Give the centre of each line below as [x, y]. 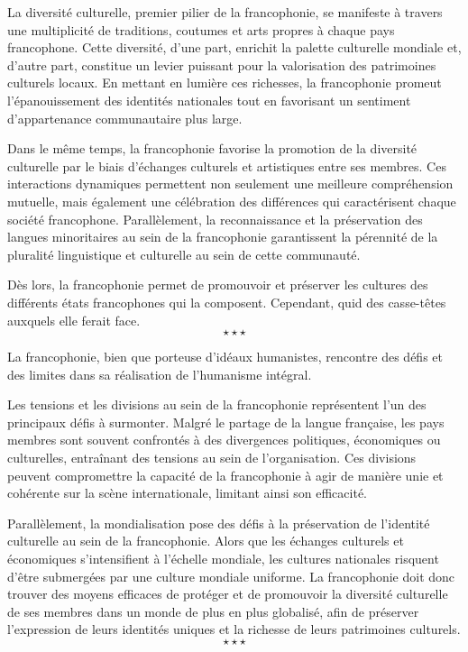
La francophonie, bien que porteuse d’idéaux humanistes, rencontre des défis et [225, 357]
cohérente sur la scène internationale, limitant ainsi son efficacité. [187, 493]
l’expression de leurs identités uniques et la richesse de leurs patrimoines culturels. [234, 629]
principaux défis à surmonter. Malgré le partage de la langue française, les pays [226, 422]
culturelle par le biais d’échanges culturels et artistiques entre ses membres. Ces [227, 165]
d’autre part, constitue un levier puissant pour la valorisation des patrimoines [222, 64]
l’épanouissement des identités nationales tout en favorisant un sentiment [209, 100]
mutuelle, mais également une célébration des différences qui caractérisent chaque [232, 201]
